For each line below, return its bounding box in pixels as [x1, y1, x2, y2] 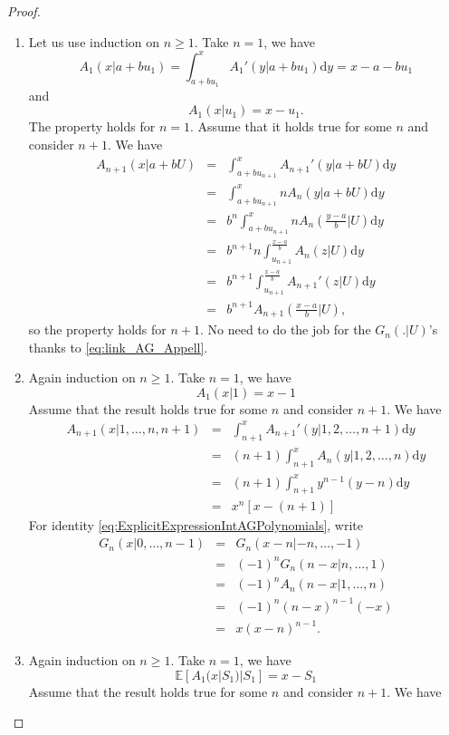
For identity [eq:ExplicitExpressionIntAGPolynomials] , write [28, 516, 364, 535]
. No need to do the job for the [199, 320, 371, 339]
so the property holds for [28, 320, 167, 339]
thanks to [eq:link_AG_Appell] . [28, 337, 208, 356]
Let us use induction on [28, 32, 160, 51]
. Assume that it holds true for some [189, 117, 392, 136]
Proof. [7, 2, 41, 20]
